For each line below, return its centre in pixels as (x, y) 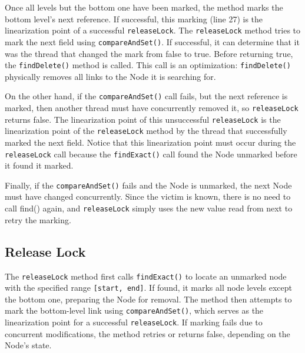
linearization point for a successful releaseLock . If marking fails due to (134, 322)
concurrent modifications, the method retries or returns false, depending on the (147, 333)
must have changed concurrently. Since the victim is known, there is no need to (148, 196)
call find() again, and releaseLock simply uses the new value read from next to (149, 208)
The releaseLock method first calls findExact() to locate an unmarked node (146, 276)
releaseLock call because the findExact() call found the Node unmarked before (151, 154)
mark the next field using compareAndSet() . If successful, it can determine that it (152, 41)
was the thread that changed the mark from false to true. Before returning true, (149, 53)
